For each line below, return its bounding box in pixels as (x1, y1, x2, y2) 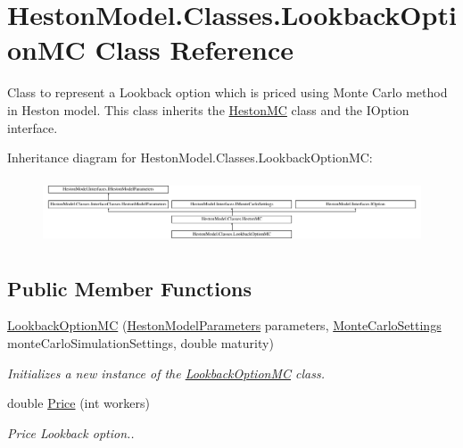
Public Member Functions (7, 274, 252, 302)
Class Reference (95, 31, 294, 68)
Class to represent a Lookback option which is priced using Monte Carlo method (7, 83, 448, 102)
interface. (7, 118, 58, 137)
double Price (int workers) (7, 394, 150, 412)
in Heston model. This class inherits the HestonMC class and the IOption (7, 100, 409, 119)
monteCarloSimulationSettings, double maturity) (7, 333, 274, 352)
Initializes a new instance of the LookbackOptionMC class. (7, 363, 325, 382)
